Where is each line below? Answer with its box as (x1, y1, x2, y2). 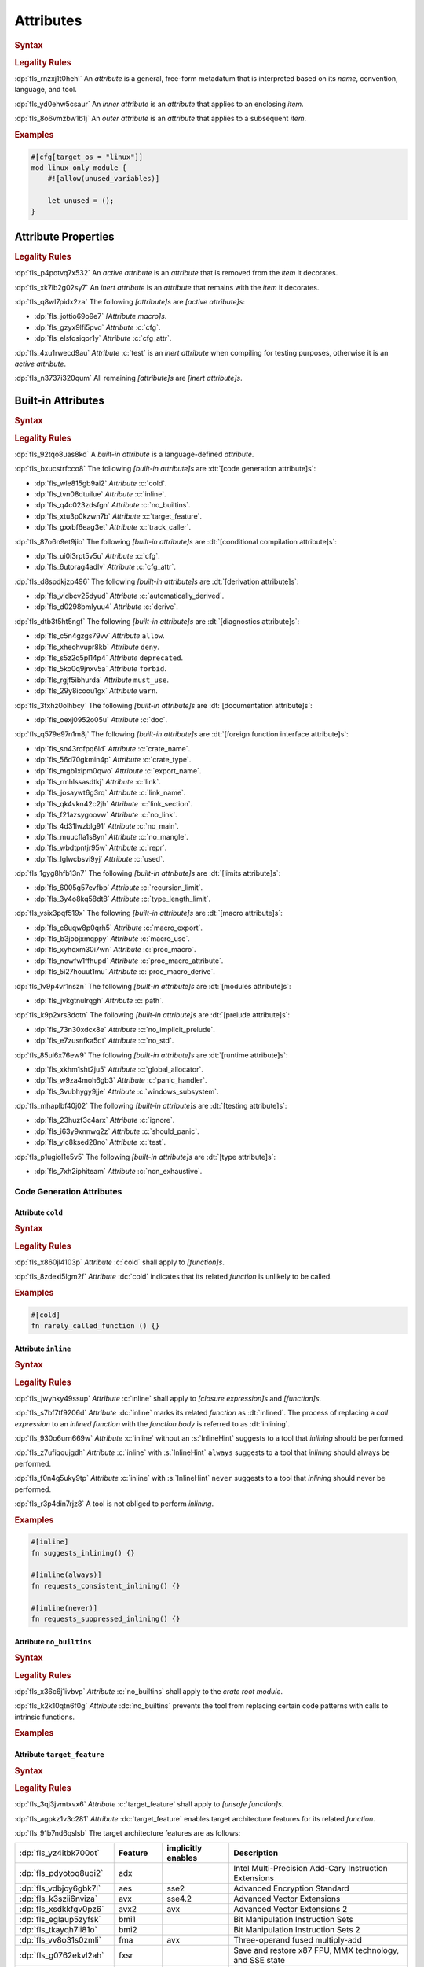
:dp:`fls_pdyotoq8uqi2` (19, 1868, 104, 1879)
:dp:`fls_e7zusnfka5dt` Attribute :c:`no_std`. (34, 1035, 174, 1046)
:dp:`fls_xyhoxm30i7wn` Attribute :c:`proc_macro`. (34, 945, 196, 954)
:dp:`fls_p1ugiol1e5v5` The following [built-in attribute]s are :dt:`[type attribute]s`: (14, 1152, 276, 1161)
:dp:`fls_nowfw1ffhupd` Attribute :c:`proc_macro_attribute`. (34, 956, 224, 965)
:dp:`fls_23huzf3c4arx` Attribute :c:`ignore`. (34, 1116, 175, 1125)
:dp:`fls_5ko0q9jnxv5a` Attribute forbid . (34, 664, 166, 674)
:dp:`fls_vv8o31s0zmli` (19, 1935, 102, 1946)
